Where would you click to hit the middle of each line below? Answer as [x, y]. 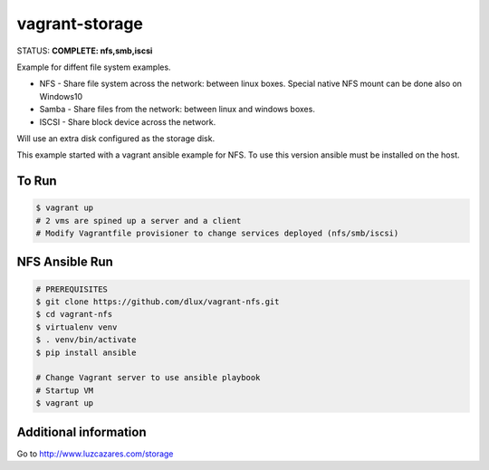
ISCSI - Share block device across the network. [128, 121]
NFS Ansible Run [65, 262]
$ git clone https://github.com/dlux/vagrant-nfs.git [158, 302]
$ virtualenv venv [77, 327]
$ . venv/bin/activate [86, 340]
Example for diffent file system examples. [94, 67]
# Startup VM [65, 390]
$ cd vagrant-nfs [74, 314]
